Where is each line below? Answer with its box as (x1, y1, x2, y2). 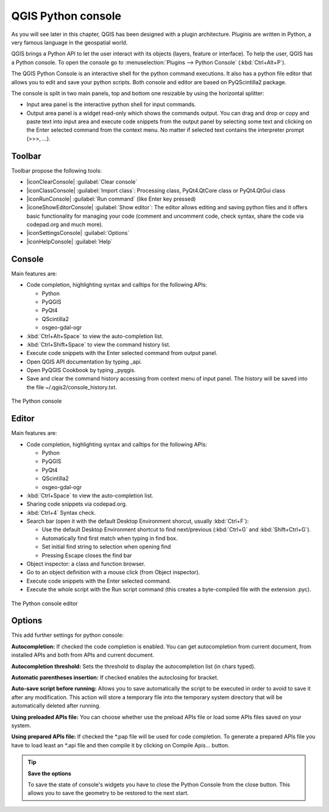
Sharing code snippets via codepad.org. (26, 500, 127, 508)
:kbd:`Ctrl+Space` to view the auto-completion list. (26, 492, 154, 499)
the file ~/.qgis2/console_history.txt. (26, 383, 117, 390)
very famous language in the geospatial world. (11, 38, 128, 46)
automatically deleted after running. (11, 702, 101, 710)
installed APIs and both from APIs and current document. (11, 652, 155, 659)
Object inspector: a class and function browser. (26, 560, 146, 567)
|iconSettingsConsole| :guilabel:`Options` (26, 229, 130, 237)
